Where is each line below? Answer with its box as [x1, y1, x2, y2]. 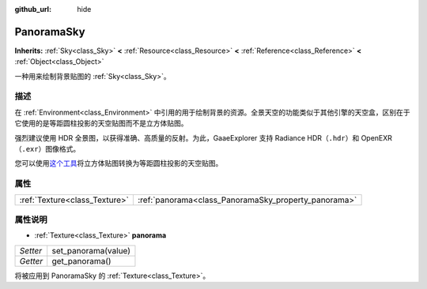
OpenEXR [361, 133, 393, 142]
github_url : [14, 5, 51, 13]
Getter [19, 255, 43, 266]
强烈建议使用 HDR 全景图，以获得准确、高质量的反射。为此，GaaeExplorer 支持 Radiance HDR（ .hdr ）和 [14, 133, 360, 142]
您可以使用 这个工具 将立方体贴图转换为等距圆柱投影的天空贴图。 [14, 159, 223, 168]
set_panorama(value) [51, 245, 130, 256]
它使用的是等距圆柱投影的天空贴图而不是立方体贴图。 [14, 118, 188, 128]
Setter [19, 245, 43, 256]
